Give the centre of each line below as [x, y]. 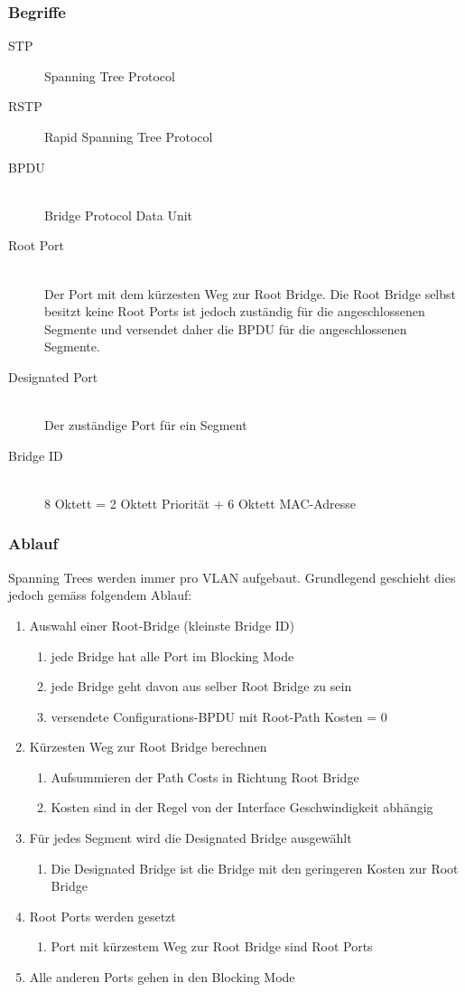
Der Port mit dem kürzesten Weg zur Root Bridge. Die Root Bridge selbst [251, 293]
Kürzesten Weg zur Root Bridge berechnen [148, 747]
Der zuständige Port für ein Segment [146, 425]
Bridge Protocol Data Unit [119, 215]
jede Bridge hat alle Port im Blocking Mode [172, 655]
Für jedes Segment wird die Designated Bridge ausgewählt [191, 838]
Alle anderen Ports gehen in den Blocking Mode [162, 977]
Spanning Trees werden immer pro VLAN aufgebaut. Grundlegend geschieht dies [232, 577]
